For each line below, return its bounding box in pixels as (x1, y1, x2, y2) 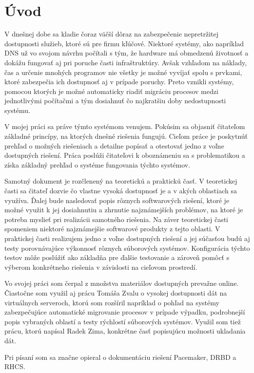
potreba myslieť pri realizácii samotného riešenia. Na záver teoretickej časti (4, 214, 228, 224)
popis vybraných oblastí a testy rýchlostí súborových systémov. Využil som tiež (4, 316, 241, 326)
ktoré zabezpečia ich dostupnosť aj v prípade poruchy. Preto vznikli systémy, (4, 76, 234, 87)
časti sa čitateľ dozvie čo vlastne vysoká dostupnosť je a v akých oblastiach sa (4, 186, 237, 196)
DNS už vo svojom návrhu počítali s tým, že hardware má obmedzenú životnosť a (4, 48, 249, 58)
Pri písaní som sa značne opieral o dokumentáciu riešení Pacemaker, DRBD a (4, 352, 236, 362)
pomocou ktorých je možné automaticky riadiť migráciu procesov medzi (4, 86, 218, 96)
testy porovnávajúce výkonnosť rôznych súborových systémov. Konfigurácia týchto (4, 242, 250, 253)
